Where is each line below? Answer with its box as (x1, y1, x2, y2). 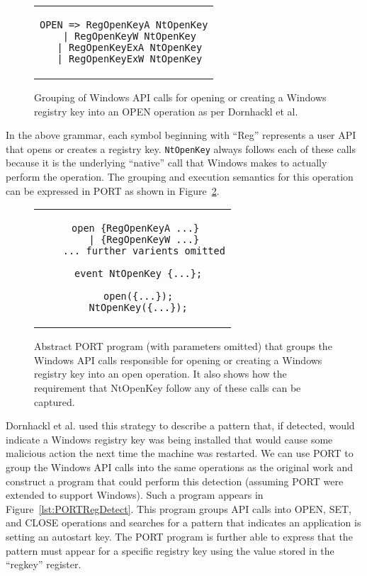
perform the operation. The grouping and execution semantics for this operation (6, 169, 354, 184)
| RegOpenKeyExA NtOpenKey (57, 42, 203, 53)
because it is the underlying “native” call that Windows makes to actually (6, 155, 327, 170)
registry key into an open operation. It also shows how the (34, 366, 287, 381)
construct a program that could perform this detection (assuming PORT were (6, 473, 344, 488)
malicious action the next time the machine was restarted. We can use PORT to (6, 446, 354, 461)
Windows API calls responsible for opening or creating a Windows (34, 352, 322, 367)
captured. (34, 394, 75, 409)
